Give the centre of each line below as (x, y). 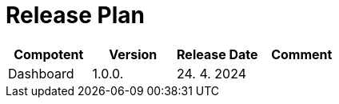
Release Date (217, 54)
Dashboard (41, 73)
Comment (302, 54)
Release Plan (75, 15)
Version (133, 54)
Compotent (49, 54)
